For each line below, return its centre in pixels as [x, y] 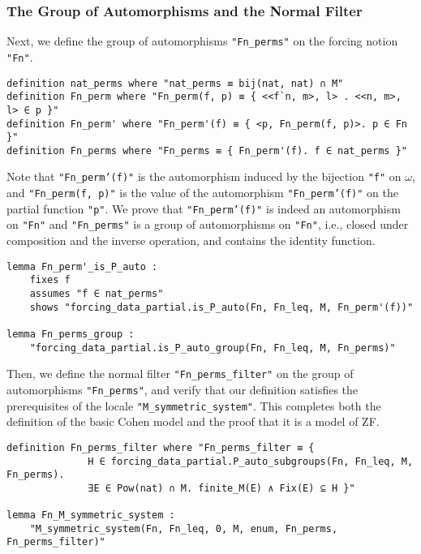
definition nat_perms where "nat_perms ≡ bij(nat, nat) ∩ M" [175, 83]
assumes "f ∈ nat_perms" [97, 294]
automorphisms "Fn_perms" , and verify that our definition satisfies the [183, 389]
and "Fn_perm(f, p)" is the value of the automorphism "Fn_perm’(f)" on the [203, 193]
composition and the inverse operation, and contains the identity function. [191, 240]
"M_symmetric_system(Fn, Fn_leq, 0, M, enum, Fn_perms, [184, 528]
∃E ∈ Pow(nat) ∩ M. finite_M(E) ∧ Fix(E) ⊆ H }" [221, 488]
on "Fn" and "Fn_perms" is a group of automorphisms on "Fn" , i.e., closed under [208, 224]
